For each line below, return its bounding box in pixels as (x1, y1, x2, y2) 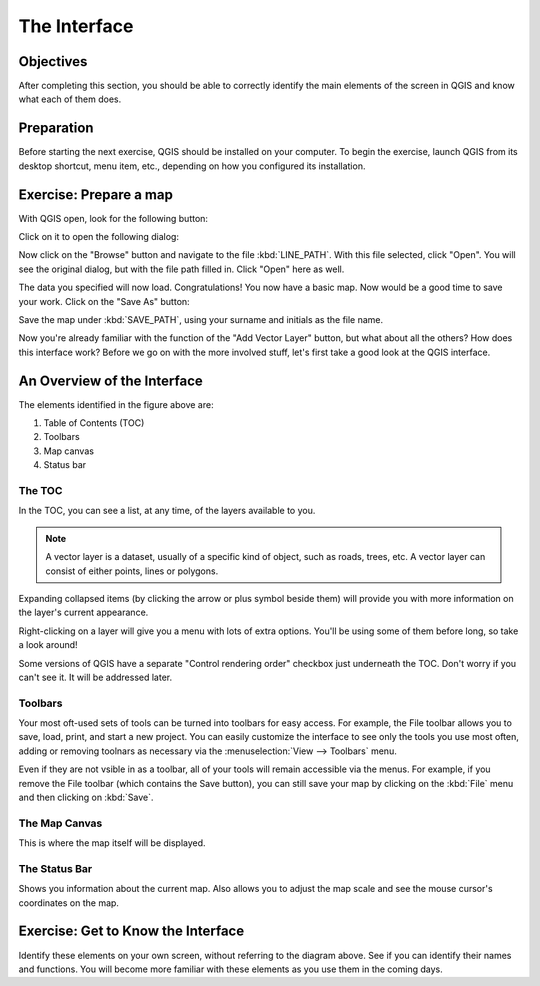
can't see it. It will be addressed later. (18, 671, 173, 683)
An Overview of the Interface (18, 372, 204, 389)
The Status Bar (18, 861, 93, 875)
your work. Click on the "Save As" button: (18, 295, 190, 307)
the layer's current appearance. (18, 606, 149, 619)
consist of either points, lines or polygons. (45, 565, 219, 577)
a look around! (18, 639, 79, 651)
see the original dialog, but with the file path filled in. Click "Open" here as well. (18, 263, 345, 275)
